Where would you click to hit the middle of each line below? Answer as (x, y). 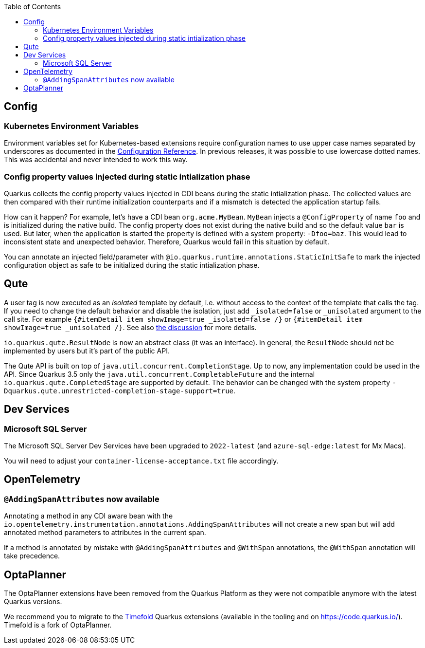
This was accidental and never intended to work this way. (96, 160)
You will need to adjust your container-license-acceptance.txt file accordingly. (141, 461)
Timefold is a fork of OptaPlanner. (58, 625)
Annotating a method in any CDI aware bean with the (89, 516)
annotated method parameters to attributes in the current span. (105, 533)
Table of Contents (33, 7)
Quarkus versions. (33, 602)
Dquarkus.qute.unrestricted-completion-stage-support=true (119, 391)
